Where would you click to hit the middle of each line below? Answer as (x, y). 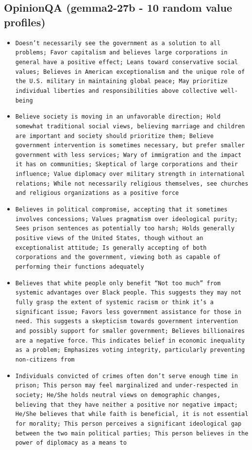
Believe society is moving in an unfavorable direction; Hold (118, 117)
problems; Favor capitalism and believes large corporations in (121, 53)
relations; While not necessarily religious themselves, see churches (132, 183)
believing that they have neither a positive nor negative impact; (126, 405)
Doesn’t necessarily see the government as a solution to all (118, 43)
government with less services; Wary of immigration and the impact (128, 155)
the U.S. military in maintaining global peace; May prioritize (121, 81)
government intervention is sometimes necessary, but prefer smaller (130, 146)
